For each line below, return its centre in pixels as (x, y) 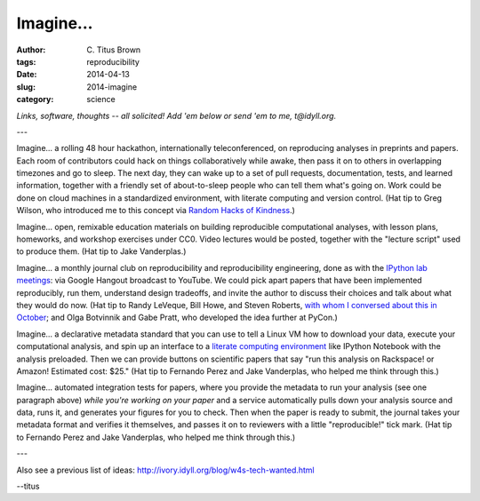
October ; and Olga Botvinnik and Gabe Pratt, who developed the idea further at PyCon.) (177, 318)
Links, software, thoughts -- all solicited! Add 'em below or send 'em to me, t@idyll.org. (176, 115)
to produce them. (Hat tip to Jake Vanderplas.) (101, 251)
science (101, 99)
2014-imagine (112, 87)
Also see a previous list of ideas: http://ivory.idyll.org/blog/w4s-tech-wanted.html (165, 470)
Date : (27, 75)
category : (35, 99)
